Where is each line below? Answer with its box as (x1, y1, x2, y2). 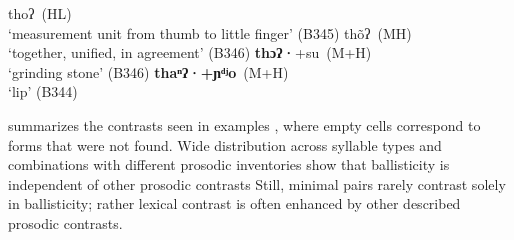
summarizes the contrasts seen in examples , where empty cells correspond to (8, 114, 481, 135)
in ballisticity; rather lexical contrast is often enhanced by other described (8, 193, 461, 214)
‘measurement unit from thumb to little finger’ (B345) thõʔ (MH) (8, 22, 412, 43)
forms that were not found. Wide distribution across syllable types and (8, 134, 442, 155)
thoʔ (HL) (8, 3, 72, 23)
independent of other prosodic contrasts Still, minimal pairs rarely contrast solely (8, 173, 506, 194)
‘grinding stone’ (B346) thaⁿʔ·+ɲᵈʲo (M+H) (8, 61, 289, 82)
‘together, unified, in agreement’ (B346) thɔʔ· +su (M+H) (8, 42, 372, 63)
